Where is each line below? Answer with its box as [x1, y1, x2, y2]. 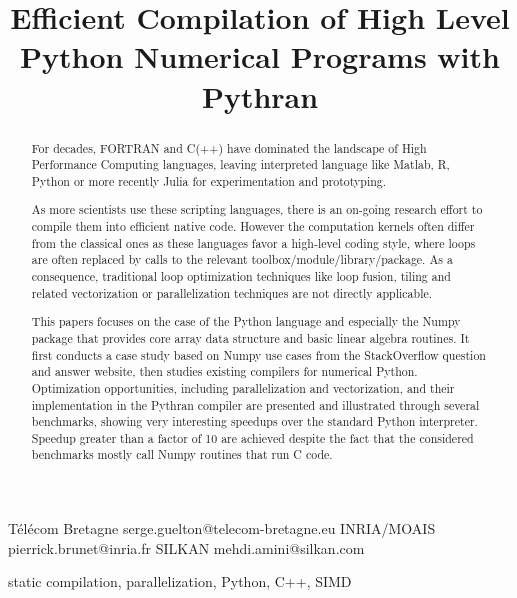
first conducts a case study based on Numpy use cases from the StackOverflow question [31, 346, 486, 363]
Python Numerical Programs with [20, 36, 500, 77]
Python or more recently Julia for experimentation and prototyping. [31, 172, 387, 189]
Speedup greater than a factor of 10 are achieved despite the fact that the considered [31, 429, 474, 446]
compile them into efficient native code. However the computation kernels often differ [31, 218, 475, 235]
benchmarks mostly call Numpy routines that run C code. [31, 446, 333, 463]
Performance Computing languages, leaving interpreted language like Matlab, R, [31, 156, 450, 173]
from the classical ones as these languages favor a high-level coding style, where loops [31, 234, 476, 251]
